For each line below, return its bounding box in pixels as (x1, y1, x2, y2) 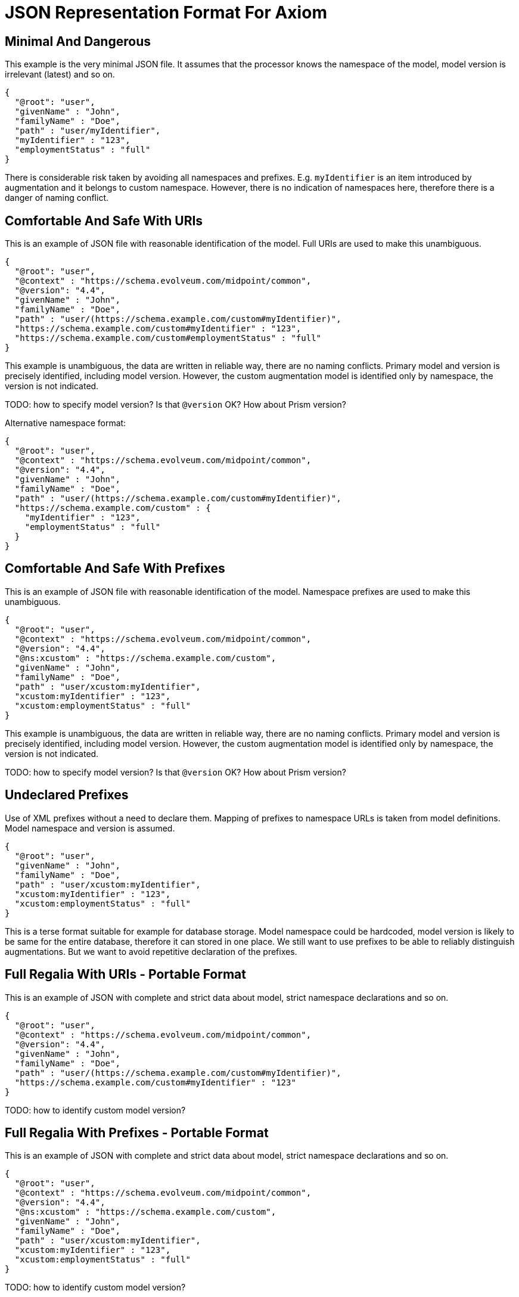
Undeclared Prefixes (5, 787, 129, 803)
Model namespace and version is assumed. (5, 823, 175, 833)
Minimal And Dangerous (5, 33, 151, 49)
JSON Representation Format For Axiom (5, 2, 327, 23)
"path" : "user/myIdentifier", (14, 126, 161, 136)
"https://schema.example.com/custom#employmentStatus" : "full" (14, 333, 322, 343)
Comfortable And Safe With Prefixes (5, 561, 225, 576)
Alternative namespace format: (5, 418, 126, 429)
